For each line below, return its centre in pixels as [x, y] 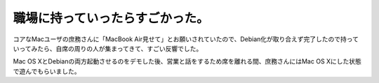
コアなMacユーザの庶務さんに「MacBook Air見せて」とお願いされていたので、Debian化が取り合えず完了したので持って [186, 39]
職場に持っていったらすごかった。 [111, 18]
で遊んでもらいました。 [47, 71]
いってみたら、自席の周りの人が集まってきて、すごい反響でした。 [108, 48]
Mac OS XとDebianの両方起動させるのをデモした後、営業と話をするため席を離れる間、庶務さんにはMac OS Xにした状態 [187, 61]
